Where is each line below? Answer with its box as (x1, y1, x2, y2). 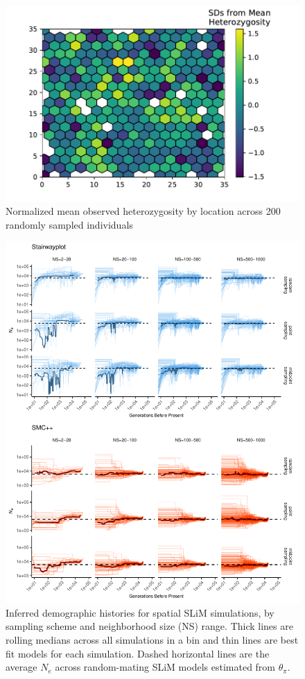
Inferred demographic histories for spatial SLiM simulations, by (6, 605, 274, 619)
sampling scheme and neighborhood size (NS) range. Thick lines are (6, 619, 293, 633)
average (6, 660, 37, 674)
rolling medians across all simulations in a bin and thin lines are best (6, 633, 299, 647)
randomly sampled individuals (6, 217, 133, 231)
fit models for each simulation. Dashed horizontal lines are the (6, 646, 270, 660)
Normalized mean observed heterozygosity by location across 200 (6, 204, 281, 218)
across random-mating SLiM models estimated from (55, 660, 276, 674)
